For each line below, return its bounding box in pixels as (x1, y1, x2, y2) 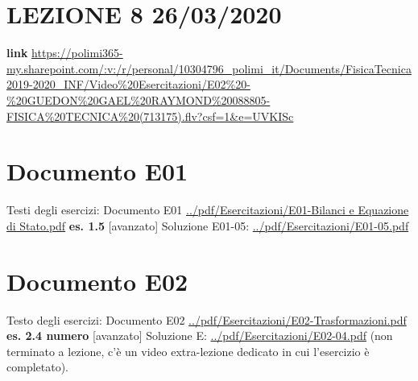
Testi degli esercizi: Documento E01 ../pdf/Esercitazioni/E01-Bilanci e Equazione (6, 201, 409, 218)
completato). (6, 358, 68, 375)
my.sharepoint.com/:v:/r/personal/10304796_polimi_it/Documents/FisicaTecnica (6, 60, 412, 77)
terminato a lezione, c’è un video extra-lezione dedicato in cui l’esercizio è (6, 342, 370, 359)
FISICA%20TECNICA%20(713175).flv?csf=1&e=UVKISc (6, 107, 294, 124)
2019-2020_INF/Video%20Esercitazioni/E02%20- (6, 76, 250, 93)
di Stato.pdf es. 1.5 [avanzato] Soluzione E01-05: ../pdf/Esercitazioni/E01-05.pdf (6, 217, 409, 234)
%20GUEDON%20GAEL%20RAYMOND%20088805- (6, 91, 271, 108)
